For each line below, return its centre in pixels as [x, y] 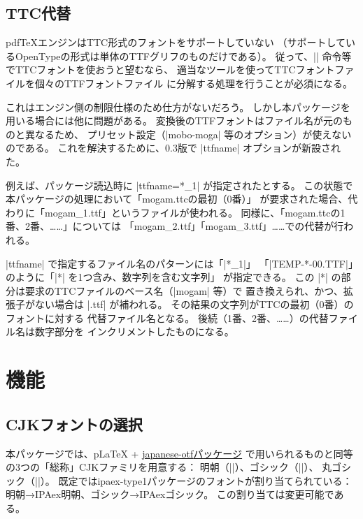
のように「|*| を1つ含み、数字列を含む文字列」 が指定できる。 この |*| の [173, 277]
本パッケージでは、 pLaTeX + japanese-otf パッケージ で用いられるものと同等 [179, 453]
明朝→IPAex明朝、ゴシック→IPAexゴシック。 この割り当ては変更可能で [170, 494]
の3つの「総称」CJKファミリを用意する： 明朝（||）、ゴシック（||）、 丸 [169, 467]
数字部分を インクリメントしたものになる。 [134, 331]
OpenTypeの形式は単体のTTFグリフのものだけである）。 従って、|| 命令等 [183, 56]
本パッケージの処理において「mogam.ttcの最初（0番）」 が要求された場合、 [177, 199]
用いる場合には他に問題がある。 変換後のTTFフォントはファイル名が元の [175, 120]
